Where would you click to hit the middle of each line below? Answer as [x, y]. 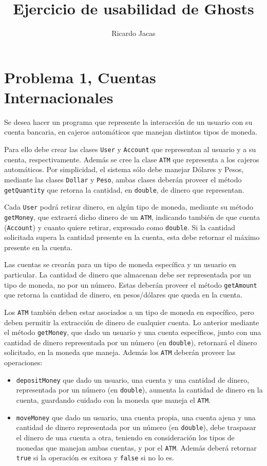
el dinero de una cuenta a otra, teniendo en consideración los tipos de [125, 437]
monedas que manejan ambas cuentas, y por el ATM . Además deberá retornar [136, 447]
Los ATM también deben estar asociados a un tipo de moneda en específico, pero [129, 312]
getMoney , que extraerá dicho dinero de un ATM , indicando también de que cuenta [132, 217]
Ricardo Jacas [133, 33]
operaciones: [23, 362]
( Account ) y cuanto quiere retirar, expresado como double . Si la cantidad [120, 227]
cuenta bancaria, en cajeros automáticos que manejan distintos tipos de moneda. [131, 132]
